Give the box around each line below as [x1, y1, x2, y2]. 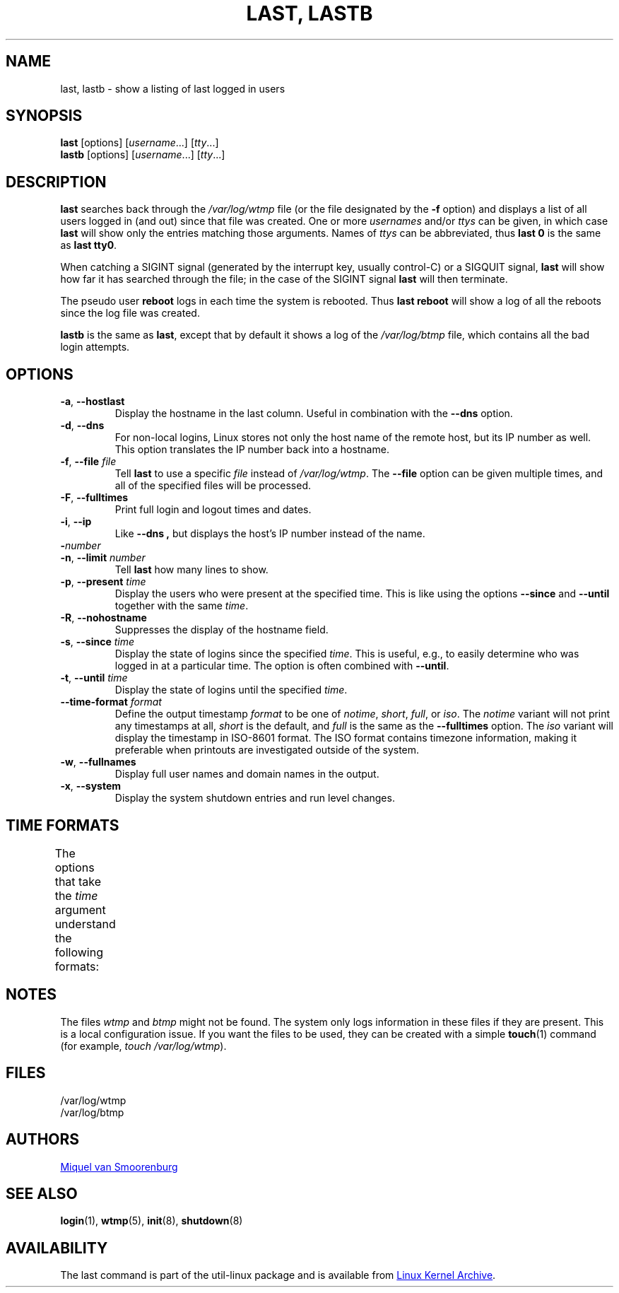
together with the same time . [114, 599, 249, 612]
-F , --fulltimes [60, 491, 129, 504]
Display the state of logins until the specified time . [114, 684, 348, 696]
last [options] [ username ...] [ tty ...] [60, 136, 219, 149]
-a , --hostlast [60, 395, 125, 408]
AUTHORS [6, 1130, 80, 1149]
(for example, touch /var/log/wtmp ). [60, 1039, 227, 1052]
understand [54, 916, 116, 931]
